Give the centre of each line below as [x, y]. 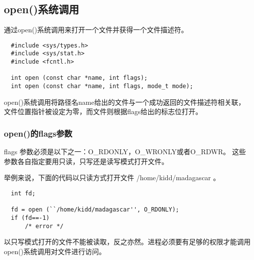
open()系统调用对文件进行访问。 [55, 251]
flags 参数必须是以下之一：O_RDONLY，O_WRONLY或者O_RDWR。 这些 [125, 152]
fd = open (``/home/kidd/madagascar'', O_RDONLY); [95, 210]
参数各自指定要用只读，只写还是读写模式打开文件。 [86, 161]
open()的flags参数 [38, 133]
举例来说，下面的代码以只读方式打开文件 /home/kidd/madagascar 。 [112, 177]
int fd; [23, 193]
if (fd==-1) [30, 218]
